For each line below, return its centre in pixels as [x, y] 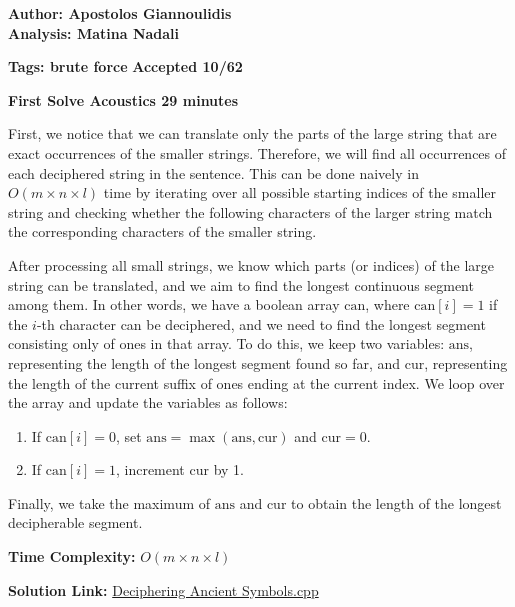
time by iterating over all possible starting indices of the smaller [299, 192]
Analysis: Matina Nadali [94, 32]
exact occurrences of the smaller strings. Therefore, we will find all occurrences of [257, 152]
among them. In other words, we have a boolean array [174, 304]
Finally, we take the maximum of [109, 502]
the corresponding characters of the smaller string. [162, 231]
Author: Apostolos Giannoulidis [120, 13]
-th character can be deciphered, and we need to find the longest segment [261, 323]
